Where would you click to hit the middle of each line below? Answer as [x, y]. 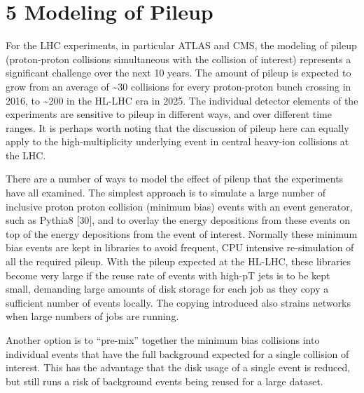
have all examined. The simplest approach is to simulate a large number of [166, 193]
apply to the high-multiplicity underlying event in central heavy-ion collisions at [177, 141]
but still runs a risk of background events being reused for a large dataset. [164, 381]
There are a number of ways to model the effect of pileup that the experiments [175, 179]
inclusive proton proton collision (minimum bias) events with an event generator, [179, 206]
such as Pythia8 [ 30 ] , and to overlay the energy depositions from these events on [178, 220]
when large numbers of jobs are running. [92, 316]
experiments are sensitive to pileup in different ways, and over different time [169, 114]
